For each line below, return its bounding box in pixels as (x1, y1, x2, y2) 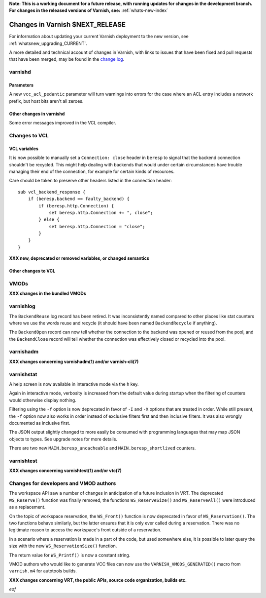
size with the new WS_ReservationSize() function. (9, 543, 117, 549)
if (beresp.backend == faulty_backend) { (28, 196, 130, 202)
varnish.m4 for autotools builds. (9, 568, 77, 574)
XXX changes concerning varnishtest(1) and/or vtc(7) (9, 468, 122, 474)
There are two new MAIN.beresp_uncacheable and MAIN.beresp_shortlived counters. (9, 445, 196, 451)
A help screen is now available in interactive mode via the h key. (9, 381, 139, 387)
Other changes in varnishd (9, 111, 65, 117)
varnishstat (9, 371, 37, 378)
